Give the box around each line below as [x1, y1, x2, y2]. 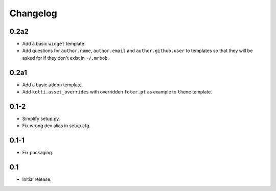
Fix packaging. [22, 150, 54, 156]
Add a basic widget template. [22, 41, 86, 47]
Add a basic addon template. [22, 82, 83, 88]
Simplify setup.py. [22, 115, 60, 122]
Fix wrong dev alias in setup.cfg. [22, 123, 91, 129]
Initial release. [22, 176, 52, 182]
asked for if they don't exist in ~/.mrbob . [22, 55, 109, 61]
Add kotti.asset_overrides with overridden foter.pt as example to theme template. [22, 89, 212, 95]
